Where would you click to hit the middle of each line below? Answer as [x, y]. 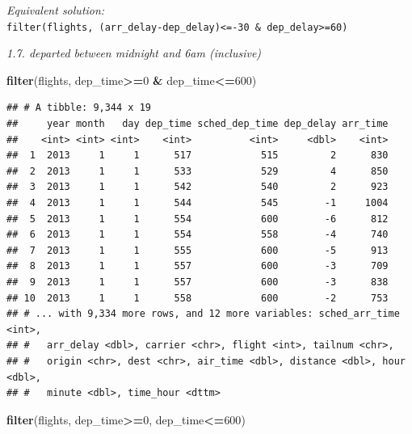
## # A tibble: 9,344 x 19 [79, 108]
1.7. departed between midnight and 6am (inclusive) [134, 53]
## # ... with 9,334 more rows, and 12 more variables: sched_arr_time [203, 314]
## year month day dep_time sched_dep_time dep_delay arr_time [198, 124]
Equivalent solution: [56, 10]
